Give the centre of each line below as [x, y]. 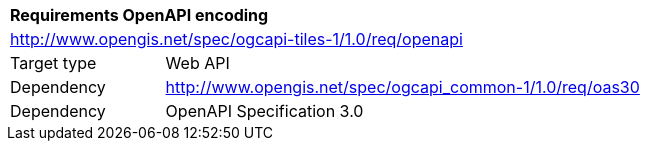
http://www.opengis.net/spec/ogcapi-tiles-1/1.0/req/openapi [236, 39]
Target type [53, 63]
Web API [197, 63]
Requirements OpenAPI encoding [139, 15]
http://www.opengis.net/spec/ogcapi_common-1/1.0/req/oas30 [402, 87]
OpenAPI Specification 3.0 [264, 111]
